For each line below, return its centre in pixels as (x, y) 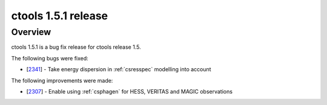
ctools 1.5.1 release (60, 16)
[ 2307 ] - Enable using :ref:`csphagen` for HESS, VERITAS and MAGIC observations (130, 91)
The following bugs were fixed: (50, 58)
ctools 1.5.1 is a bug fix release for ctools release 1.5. (76, 47)
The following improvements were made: (62, 80)
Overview (31, 32)
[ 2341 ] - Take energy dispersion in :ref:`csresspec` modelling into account (119, 69)
